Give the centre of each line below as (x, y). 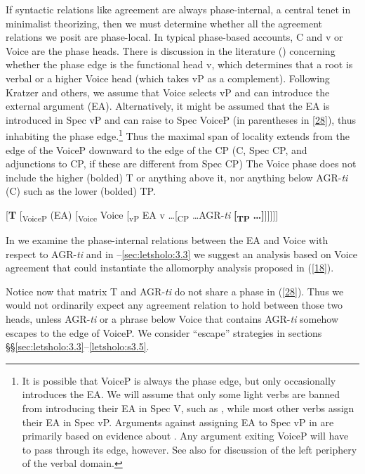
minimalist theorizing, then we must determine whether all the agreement (164, 23)
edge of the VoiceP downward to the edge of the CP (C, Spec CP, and (157, 149)
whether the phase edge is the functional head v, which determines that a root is (179, 64)
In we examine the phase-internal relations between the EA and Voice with (167, 240)
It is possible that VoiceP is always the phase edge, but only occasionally (179, 380)
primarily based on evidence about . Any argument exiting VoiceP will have (185, 436)
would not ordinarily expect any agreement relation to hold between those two (174, 305)
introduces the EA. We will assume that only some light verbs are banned (181, 394)
